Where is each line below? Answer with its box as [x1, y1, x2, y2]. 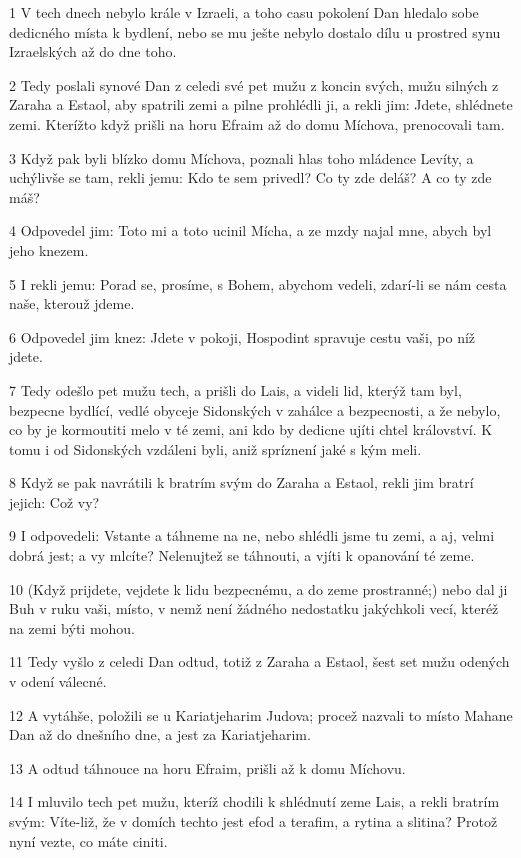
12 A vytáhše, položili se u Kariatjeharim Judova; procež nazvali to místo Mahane [9, 704, 513, 725]
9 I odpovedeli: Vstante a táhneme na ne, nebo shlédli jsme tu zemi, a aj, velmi [9, 525, 495, 546]
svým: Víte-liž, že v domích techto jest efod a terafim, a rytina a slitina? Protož [9, 811, 498, 831]
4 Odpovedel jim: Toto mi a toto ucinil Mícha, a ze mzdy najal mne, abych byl [9, 220, 492, 241]
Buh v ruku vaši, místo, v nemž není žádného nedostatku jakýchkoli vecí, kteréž [9, 598, 499, 619]
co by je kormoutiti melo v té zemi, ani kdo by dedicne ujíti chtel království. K [9, 419, 493, 440]
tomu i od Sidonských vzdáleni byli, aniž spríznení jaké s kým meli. [9, 438, 422, 459]
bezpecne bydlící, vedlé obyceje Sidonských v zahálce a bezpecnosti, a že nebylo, [9, 399, 501, 420]
